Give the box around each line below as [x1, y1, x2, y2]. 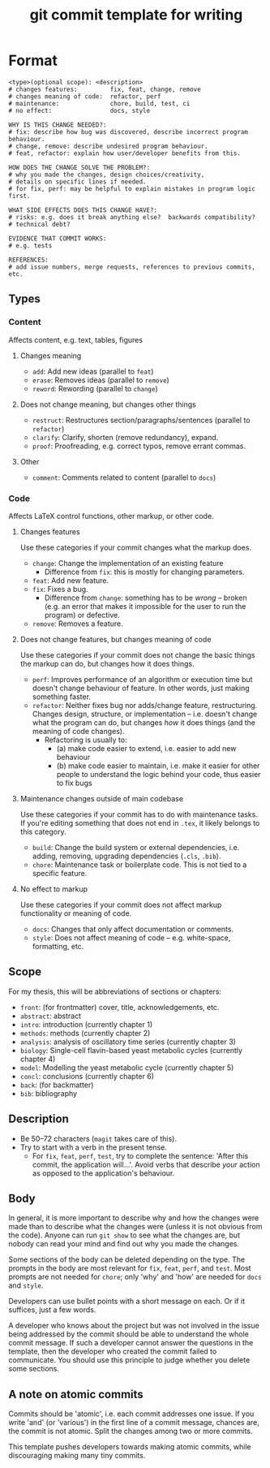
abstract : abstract [19, 1011, 82, 1021]
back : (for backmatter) [19, 1080, 94, 1090]
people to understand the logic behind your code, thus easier [56, 769, 261, 779]
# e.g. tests [8, 241, 53, 249]
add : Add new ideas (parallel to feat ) [32, 366, 154, 376]
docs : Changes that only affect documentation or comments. [32, 924, 234, 934]
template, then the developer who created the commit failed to [8, 1346, 217, 1357]
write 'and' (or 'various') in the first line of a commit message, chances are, [8, 1418, 259, 1427]
